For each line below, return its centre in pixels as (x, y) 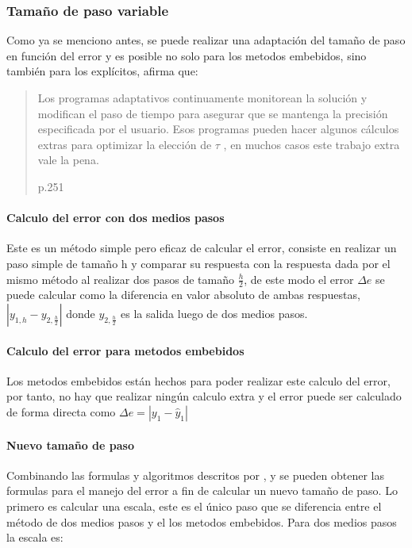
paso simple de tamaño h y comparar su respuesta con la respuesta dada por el (198, 263)
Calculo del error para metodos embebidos (125, 350)
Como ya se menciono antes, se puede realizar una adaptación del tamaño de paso (206, 40)
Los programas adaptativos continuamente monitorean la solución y (202, 98)
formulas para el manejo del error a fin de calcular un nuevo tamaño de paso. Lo (202, 491)
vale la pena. (68, 160)
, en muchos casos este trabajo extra (312, 144)
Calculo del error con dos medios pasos (116, 218)
